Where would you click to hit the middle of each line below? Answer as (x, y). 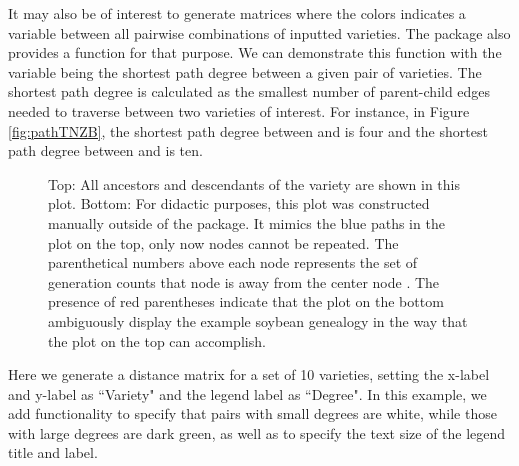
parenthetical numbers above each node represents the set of (233, 262)
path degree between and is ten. (105, 150)
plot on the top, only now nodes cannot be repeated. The (223, 242)
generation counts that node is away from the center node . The (244, 281)
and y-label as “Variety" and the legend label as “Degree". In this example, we (247, 393)
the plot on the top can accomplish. (157, 340)
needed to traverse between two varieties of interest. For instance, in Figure (239, 110)
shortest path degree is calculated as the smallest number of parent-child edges (249, 91)
